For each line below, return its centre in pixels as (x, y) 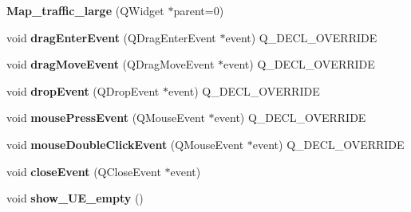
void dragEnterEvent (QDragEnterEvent (111, 37)
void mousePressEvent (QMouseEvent (106, 118)
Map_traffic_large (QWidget (85, 10)
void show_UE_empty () (75, 198)
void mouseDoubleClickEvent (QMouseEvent (125, 144)
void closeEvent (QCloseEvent (84, 171)
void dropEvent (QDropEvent (83, 90)
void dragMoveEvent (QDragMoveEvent (111, 64)
